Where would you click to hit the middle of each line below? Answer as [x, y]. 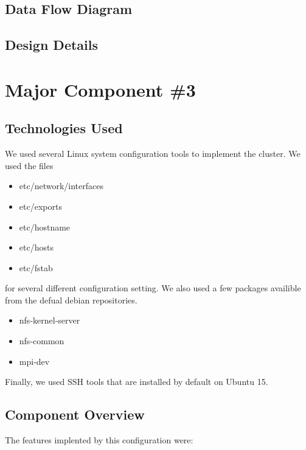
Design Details [52, 45]
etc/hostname [45, 227]
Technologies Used [64, 128]
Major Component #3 [100, 89]
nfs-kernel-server [50, 320]
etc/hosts [36, 247]
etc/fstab [36, 267]
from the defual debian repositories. [71, 299]
